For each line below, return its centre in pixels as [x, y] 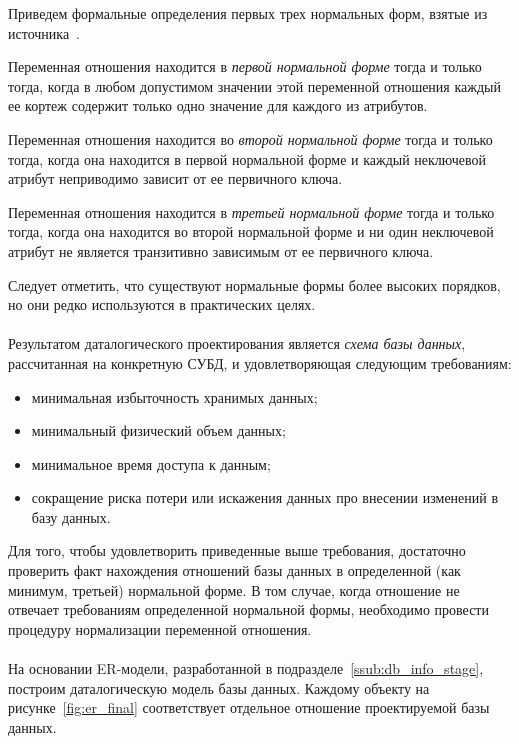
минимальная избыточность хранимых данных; [174, 396]
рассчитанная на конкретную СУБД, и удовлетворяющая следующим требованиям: [260, 362]
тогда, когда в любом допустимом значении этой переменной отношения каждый [254, 85]
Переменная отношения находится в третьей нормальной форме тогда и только [251, 211]
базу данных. [71, 516]
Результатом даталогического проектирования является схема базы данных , [237, 343]
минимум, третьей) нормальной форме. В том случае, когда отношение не [234, 589]
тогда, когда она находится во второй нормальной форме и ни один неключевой [251, 231]
